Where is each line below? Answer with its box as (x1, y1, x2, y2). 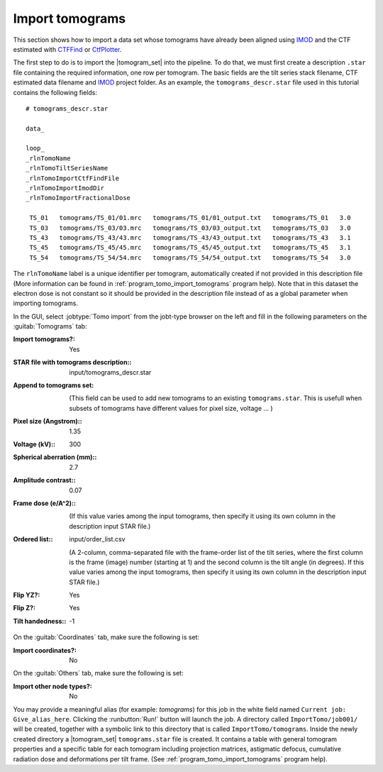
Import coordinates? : (13, 646, 77, 654)
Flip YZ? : (13, 591, 40, 600)
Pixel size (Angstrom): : (13, 417, 82, 426)
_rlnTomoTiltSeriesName (26, 164, 109, 172)
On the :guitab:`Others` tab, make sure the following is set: (13, 669, 184, 678)
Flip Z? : (13, 604, 35, 612)
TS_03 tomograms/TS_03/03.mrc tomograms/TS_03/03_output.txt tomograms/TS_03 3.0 (29, 224, 351, 232)
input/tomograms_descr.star (69, 368, 152, 376)
